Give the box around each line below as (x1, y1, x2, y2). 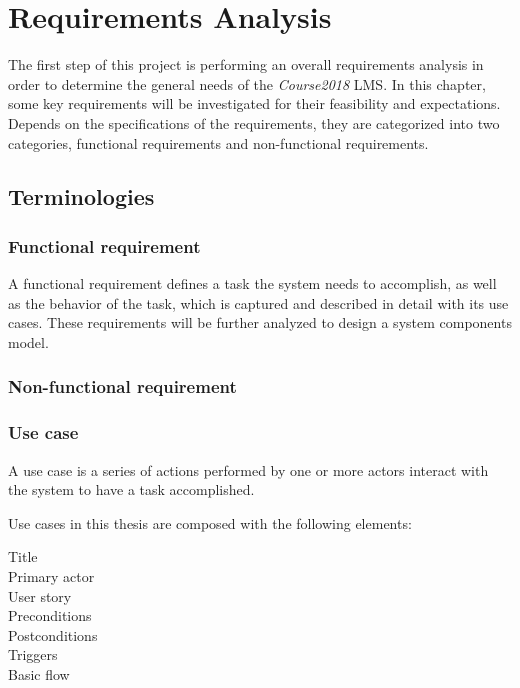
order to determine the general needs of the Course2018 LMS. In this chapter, (8, 73, 486, 94)
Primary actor (8, 565, 95, 586)
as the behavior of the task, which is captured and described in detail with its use (8, 292, 509, 313)
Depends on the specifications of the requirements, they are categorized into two (8, 112, 500, 133)
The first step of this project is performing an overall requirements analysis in (8, 54, 484, 75)
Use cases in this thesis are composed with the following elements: (8, 512, 412, 533)
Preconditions (8, 605, 92, 626)
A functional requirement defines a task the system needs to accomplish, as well (8, 273, 497, 294)
